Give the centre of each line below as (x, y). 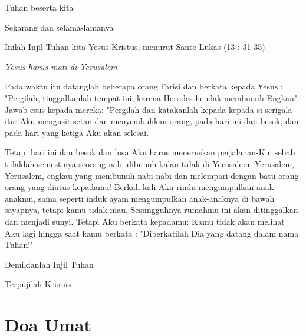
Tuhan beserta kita (39, 7)
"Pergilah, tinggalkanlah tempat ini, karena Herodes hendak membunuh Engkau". (152, 97)
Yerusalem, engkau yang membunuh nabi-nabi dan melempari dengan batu (140, 175)
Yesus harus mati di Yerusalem (61, 66)
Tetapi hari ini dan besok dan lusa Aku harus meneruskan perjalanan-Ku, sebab (150, 152)
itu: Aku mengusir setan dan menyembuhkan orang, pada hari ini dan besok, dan (152, 121)
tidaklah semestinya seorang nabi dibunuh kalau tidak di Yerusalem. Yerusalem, (149, 163)
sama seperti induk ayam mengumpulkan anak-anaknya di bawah (156, 198)
